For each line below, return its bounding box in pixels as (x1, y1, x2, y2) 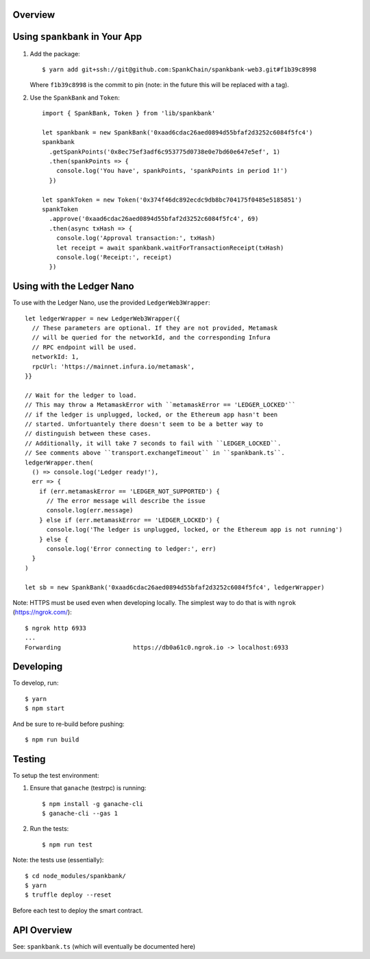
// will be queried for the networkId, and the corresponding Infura (32, 333, 271, 342)
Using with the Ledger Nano (12, 281, 134, 292)
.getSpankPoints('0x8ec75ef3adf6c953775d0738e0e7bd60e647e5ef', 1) (49, 147, 281, 156)
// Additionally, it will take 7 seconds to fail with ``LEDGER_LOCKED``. (25, 439, 282, 447)
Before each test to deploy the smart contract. (12, 906, 143, 914)
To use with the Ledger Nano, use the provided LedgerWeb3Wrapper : (12, 298, 210, 307)
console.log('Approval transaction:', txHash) (56, 234, 216, 242)
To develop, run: (12, 679, 59, 687)
